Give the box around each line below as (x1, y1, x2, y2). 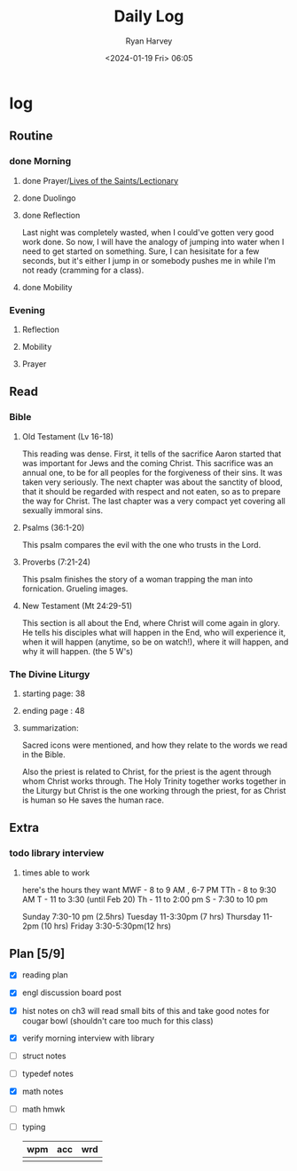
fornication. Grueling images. (21, 583, 129, 594)
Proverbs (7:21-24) (21, 557, 91, 567)
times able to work (21, 867, 90, 878)
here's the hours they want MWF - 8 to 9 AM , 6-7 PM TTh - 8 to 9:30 (21, 884, 277, 895)
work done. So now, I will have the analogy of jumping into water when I (21, 236, 285, 247)
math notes (21, 1086, 64, 1096)
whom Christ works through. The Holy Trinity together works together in (21, 775, 286, 787)
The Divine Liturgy (9, 668, 90, 680)
